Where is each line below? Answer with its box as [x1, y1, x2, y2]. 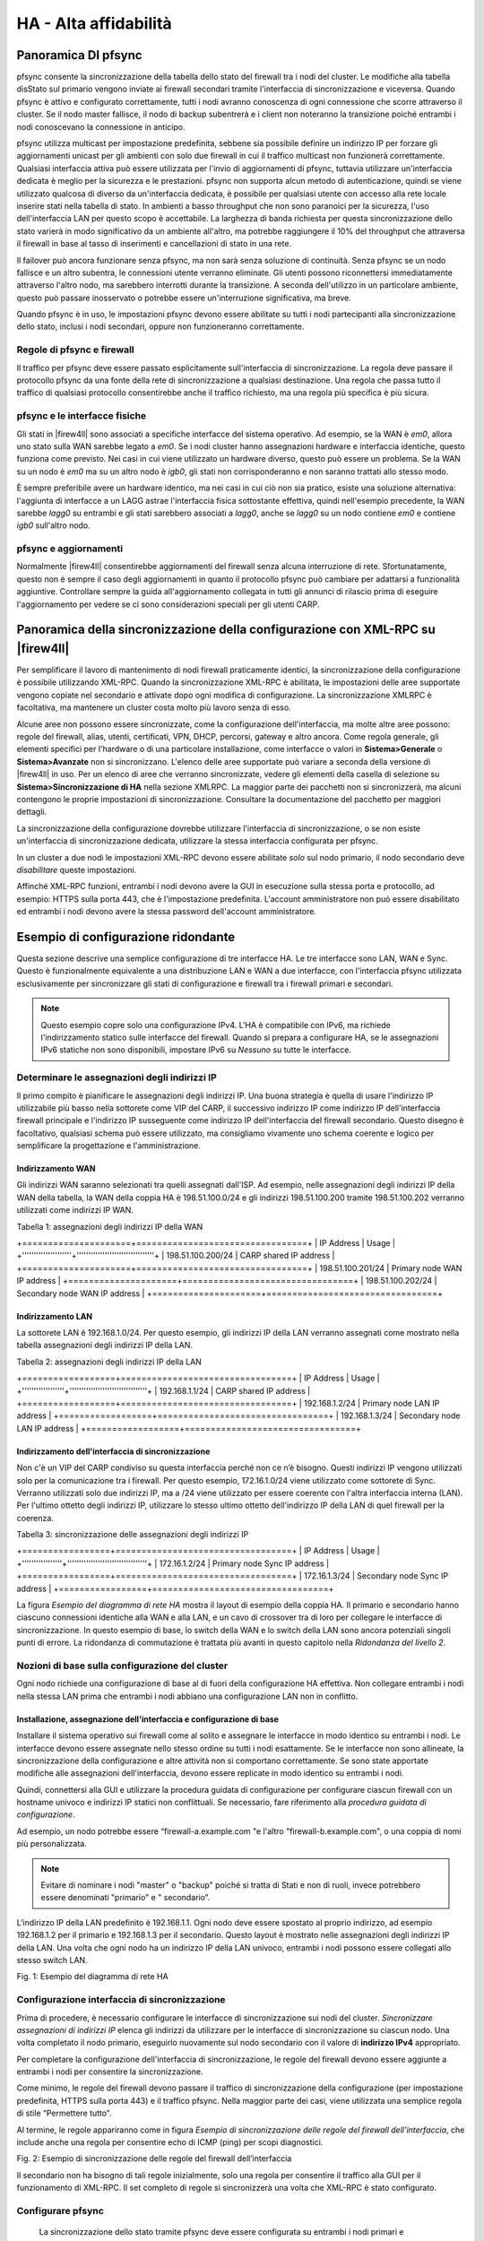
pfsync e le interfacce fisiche [16, 410, 147, 422]
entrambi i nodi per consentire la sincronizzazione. [16, 2066, 203, 2077]
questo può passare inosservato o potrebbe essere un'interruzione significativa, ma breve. [16, 292, 351, 303]
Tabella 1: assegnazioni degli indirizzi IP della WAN [16, 1221, 203, 1232]
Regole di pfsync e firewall [16, 343, 134, 356]
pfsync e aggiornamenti [16, 542, 124, 555]
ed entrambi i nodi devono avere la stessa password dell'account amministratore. [16, 906, 317, 917]
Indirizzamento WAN [16, 1164, 96, 1174]
